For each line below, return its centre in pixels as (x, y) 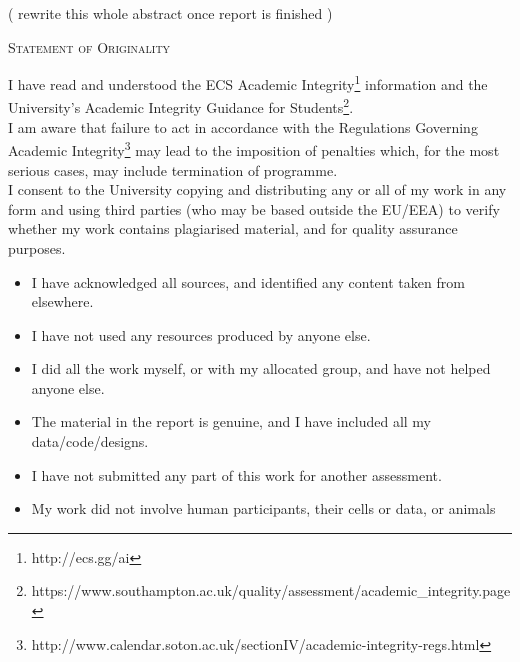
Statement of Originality (89, 46)
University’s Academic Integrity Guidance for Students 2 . (181, 106)
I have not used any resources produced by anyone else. (201, 334)
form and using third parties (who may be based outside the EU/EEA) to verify (254, 208)
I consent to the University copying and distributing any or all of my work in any (257, 189)
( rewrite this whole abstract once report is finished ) (170, 13)
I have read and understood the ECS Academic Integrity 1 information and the (248, 82)
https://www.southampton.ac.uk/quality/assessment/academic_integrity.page (271, 590)
